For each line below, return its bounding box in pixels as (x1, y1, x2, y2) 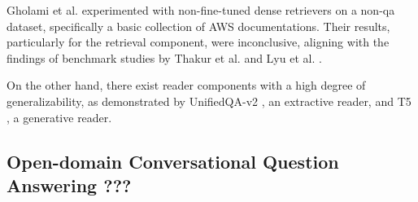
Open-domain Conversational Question (7, 148, 339, 173)
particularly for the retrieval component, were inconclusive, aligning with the (7, 33, 390, 50)
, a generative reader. (7, 108, 112, 125)
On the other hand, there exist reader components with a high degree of (7, 77, 366, 94)
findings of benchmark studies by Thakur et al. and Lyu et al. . (7, 49, 322, 66)
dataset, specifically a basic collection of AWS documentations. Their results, (7, 17, 390, 34)
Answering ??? (7, 172, 132, 197)
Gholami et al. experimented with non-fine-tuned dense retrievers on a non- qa (7, 2, 395, 18)
